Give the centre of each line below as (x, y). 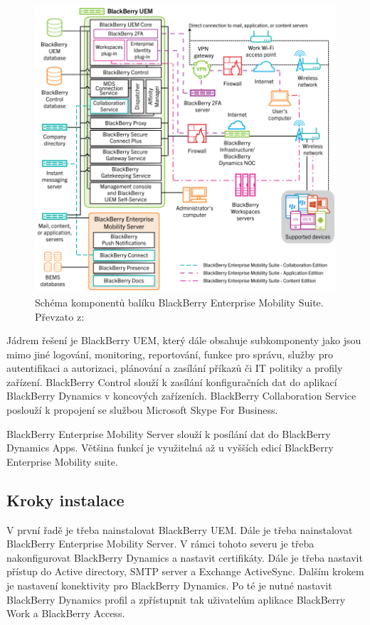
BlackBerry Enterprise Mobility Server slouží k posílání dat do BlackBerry (169, 433)
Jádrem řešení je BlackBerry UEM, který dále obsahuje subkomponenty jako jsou (184, 340)
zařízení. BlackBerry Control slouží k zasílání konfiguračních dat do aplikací (172, 381)
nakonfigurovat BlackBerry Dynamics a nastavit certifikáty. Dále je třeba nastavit (185, 557)
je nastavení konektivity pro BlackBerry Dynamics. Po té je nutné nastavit (169, 586)
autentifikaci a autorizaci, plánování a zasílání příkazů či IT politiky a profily (175, 368)
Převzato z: (60, 316)
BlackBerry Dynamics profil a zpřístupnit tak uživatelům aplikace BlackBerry (176, 599)
